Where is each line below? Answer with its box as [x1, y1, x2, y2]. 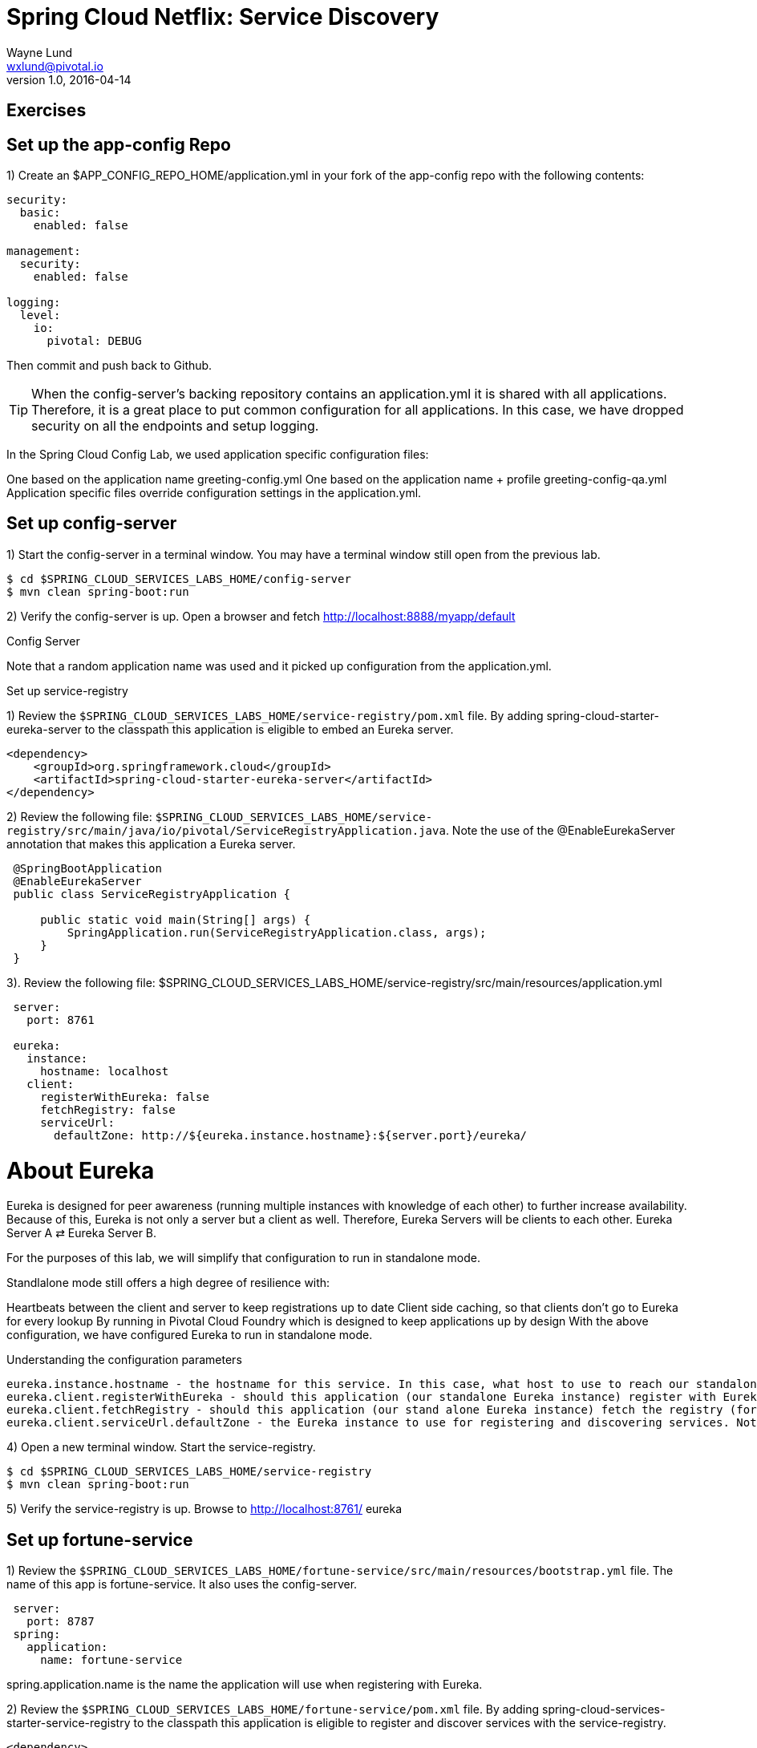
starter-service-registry [6, 1716, 131, 1730]
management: [6, 245, 81, 258]
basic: [19, 206, 61, 220]
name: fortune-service [40, 1653, 183, 1667]
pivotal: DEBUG [47, 334, 142, 348]
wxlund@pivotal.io [6, 59, 103, 73]
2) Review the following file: [6, 809, 152, 823]
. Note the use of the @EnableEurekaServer [445, 823, 675, 837]
